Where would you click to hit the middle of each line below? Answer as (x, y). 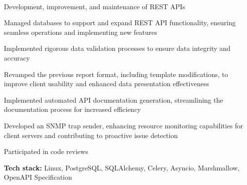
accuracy (17, 57)
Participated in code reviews (46, 151)
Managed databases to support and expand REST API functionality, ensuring (120, 23)
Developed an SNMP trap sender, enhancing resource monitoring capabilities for (123, 125)
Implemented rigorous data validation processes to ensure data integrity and (117, 48)
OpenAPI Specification (38, 177)
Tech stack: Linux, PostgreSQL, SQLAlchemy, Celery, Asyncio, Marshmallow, (122, 167)
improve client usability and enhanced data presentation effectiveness (107, 84)
